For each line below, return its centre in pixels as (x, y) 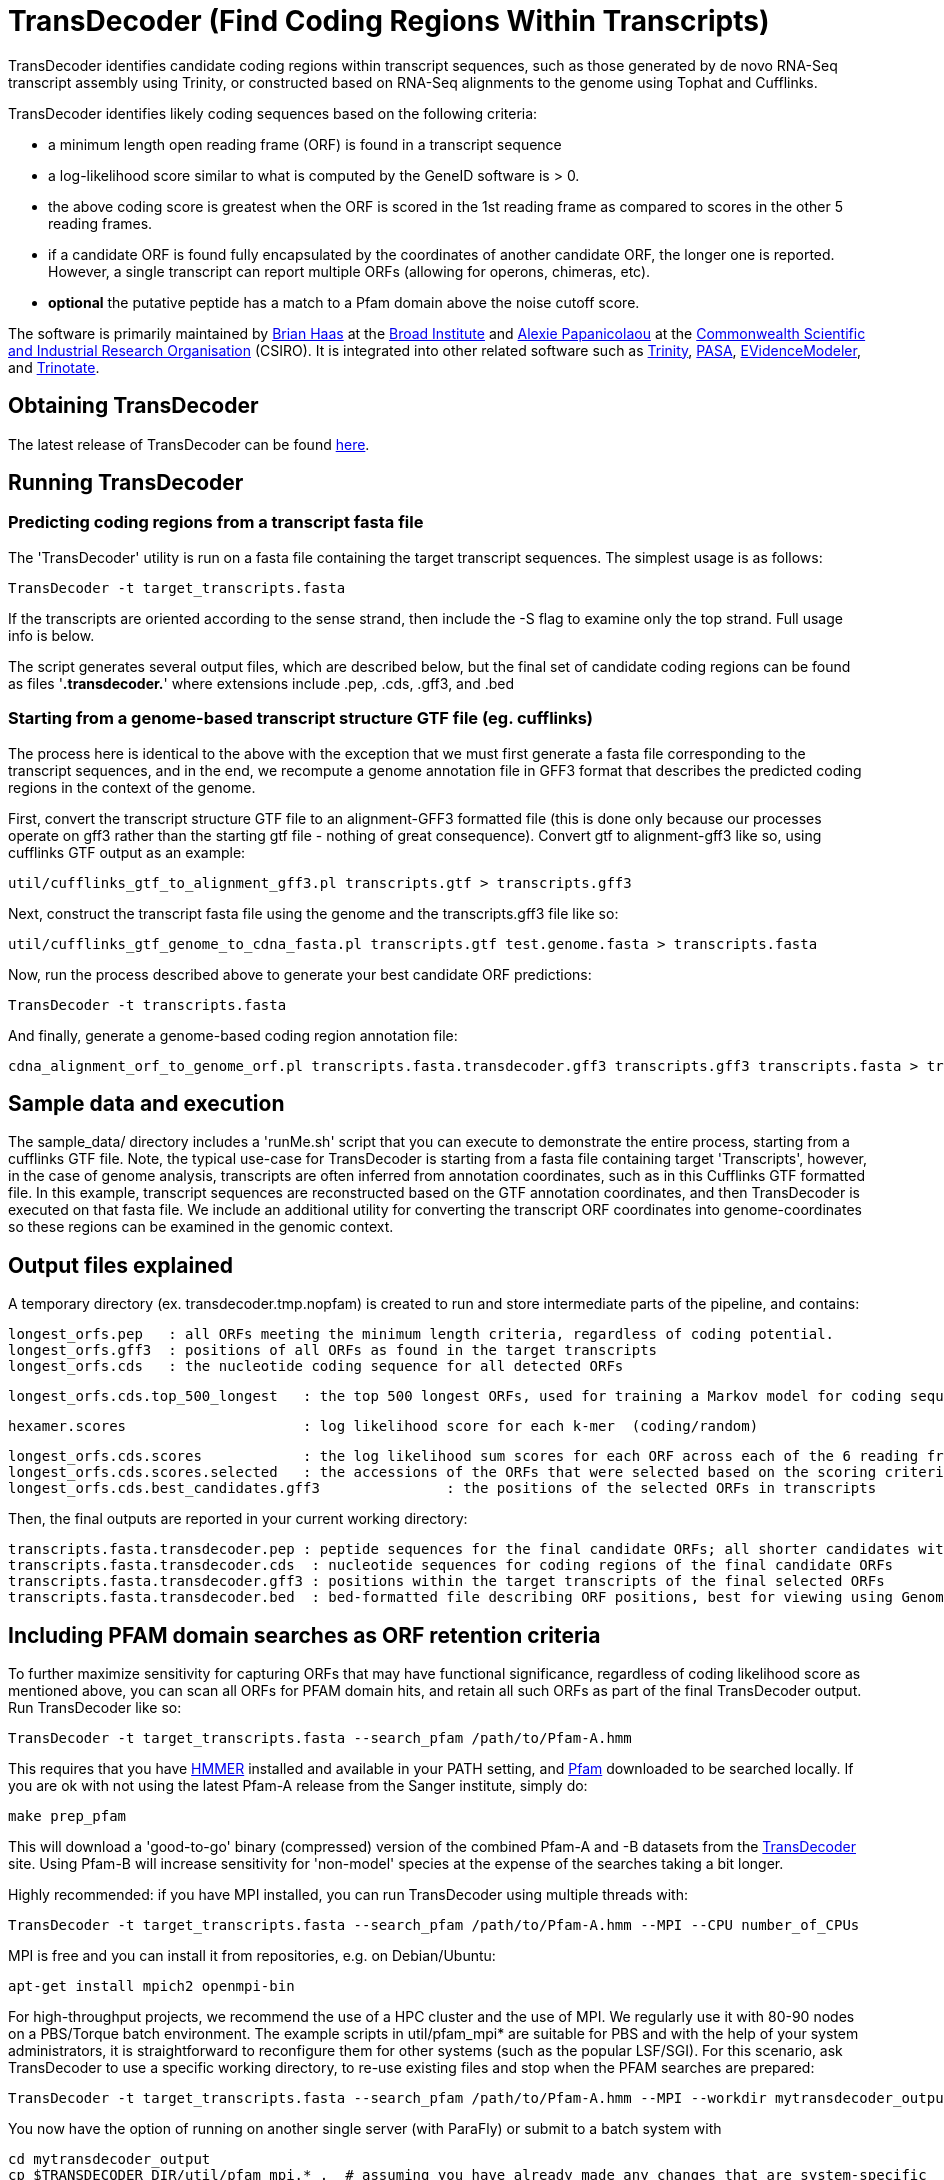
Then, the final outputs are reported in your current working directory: (238, 1519)
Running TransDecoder (126, 483)
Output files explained (120, 1265)
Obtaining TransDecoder (133, 406)
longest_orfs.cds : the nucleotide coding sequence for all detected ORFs (316, 1366)
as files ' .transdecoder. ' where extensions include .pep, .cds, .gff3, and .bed (261, 683)
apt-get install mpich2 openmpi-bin (151, 1986)
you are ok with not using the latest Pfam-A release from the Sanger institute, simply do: (298, 1786)
